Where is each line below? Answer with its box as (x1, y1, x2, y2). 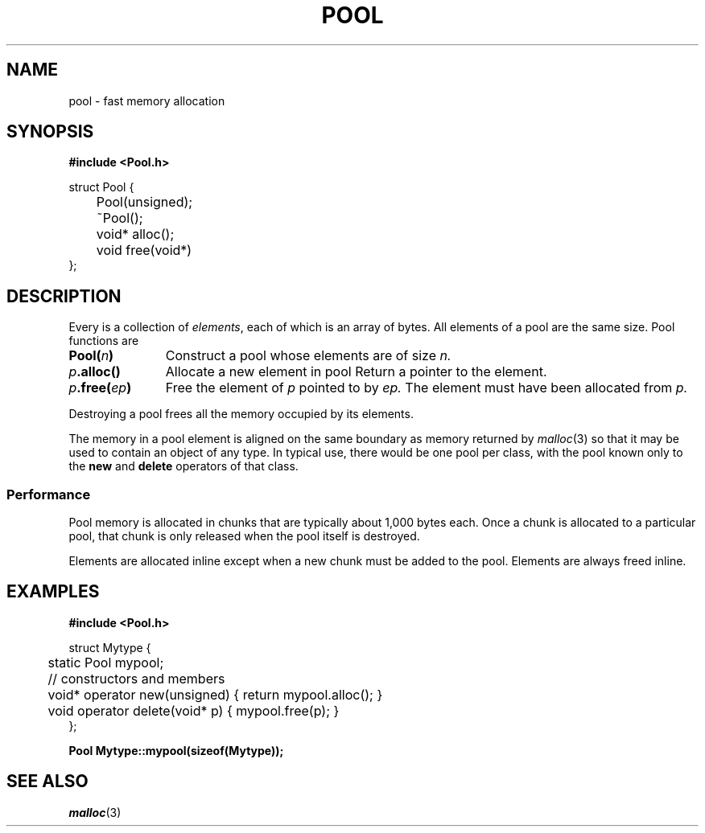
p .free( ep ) (68, 380, 132, 396)
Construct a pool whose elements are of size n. (165, 347, 451, 364)
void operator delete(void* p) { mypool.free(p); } (47, 702, 340, 719)
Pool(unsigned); (96, 194, 193, 211)
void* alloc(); (96, 226, 175, 243)
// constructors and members (47, 670, 225, 687)
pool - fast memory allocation (68, 93, 225, 108)
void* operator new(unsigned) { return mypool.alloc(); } (47, 686, 383, 703)
